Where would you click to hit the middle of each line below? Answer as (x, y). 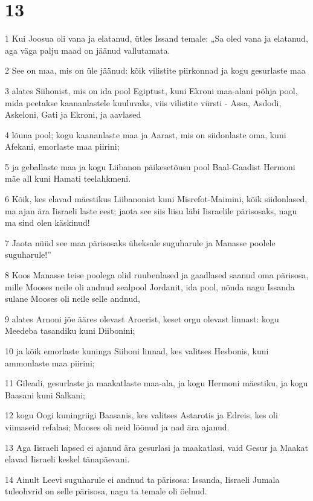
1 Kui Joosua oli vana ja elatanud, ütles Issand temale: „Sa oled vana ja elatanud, (156, 38)
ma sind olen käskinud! (47, 222)
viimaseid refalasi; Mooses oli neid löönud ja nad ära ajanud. (117, 426)
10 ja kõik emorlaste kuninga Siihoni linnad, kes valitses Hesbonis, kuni (137, 351)
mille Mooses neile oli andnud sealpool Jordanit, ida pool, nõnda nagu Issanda (150, 286)
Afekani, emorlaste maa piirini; (62, 146)
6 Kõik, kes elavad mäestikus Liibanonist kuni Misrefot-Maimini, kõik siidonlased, (156, 199)
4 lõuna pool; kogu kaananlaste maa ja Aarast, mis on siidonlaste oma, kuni (146, 134)
